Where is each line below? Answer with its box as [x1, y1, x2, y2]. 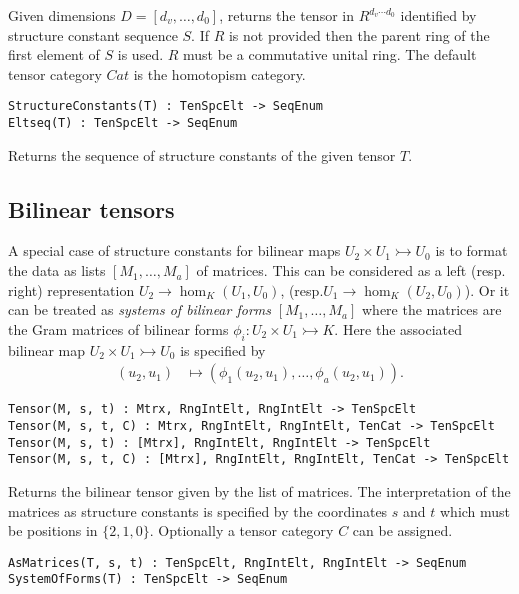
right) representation [8, 279, 135, 300]
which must [439, 500, 511, 521]
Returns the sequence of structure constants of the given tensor [8, 144, 396, 165]
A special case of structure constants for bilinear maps [8, 240, 341, 261]
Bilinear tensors [8, 193, 175, 224]
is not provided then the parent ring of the [228, 24, 490, 45]
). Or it [464, 279, 510, 300]
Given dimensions [8, 5, 116, 25]
